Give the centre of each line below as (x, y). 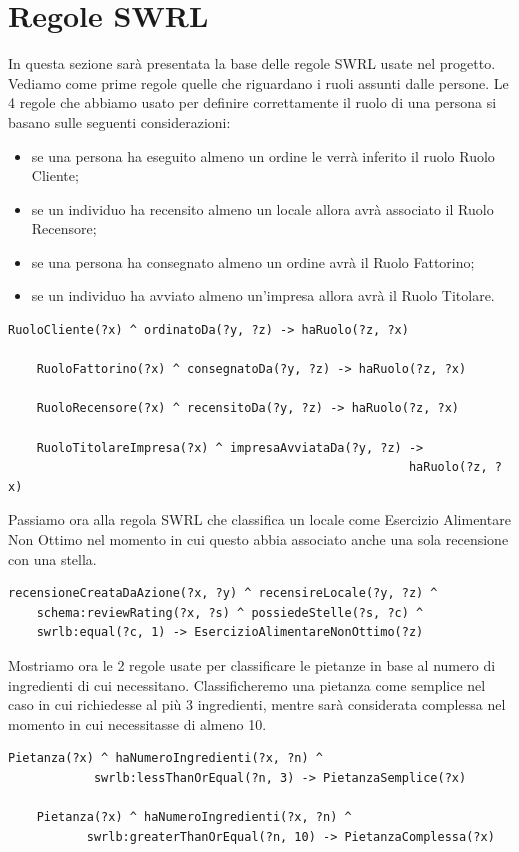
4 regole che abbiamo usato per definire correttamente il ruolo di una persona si (252, 102)
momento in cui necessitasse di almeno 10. (137, 723)
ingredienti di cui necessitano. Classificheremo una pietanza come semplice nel (247, 684)
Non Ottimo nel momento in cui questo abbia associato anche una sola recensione (258, 539)
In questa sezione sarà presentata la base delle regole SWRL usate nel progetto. (252, 63)
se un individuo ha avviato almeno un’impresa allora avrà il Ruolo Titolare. (263, 295)
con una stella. (52, 558)
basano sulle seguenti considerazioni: (119, 121)
